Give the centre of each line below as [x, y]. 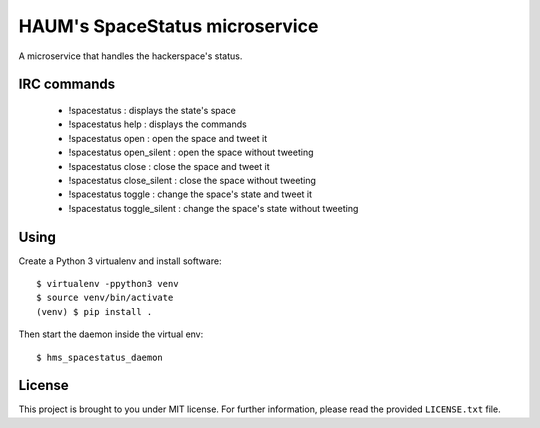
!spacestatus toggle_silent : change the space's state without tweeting [213, 208]
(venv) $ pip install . [94, 311]
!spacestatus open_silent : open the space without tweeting [191, 152]
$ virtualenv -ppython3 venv [107, 283]
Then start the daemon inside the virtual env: [111, 334]
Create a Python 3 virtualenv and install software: [120, 261]
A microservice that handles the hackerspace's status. [130, 56]
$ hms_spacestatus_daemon [100, 357]
